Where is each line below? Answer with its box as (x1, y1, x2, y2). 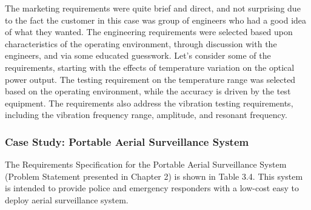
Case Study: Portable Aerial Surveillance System (5, 134, 249, 149)
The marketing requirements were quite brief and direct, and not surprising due (5, 2, 301, 14)
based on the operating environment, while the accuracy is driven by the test (5, 85, 291, 97)
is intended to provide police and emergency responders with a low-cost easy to (5, 182, 299, 194)
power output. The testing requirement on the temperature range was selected (5, 73, 296, 85)
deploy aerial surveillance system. (5, 193, 129, 206)
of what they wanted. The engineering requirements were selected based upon (5, 25, 293, 38)
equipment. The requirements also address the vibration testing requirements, (5, 96, 293, 109)
